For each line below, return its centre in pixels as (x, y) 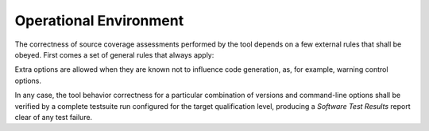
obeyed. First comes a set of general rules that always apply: (114, 54)
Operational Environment (99, 21)
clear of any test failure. (54, 117)
